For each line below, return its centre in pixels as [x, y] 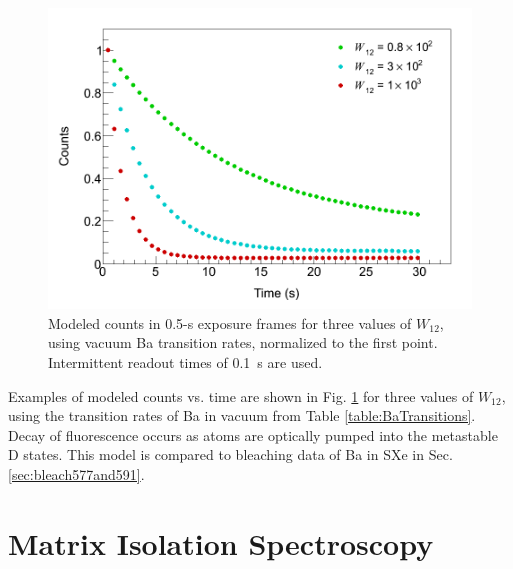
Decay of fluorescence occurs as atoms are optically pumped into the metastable [253, 434]
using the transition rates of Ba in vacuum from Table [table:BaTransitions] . [242, 415]
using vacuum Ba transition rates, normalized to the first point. [243, 342]
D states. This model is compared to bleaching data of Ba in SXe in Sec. [230, 454]
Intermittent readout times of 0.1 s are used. [185, 361]
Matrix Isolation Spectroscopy [221, 542]
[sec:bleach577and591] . [76, 473]
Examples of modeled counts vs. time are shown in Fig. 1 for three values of [241, 395]
